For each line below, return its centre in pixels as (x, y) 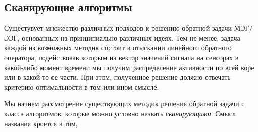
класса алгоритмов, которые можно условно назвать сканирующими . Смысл (120, 113)
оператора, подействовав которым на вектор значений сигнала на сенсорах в (121, 57)
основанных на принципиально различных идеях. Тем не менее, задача (131, 37)
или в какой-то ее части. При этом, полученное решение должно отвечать (117, 77)
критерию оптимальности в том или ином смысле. (82, 87)
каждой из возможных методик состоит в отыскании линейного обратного (118, 47)
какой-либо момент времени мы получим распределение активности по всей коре (129, 67)
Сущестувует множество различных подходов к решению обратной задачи (118, 28)
